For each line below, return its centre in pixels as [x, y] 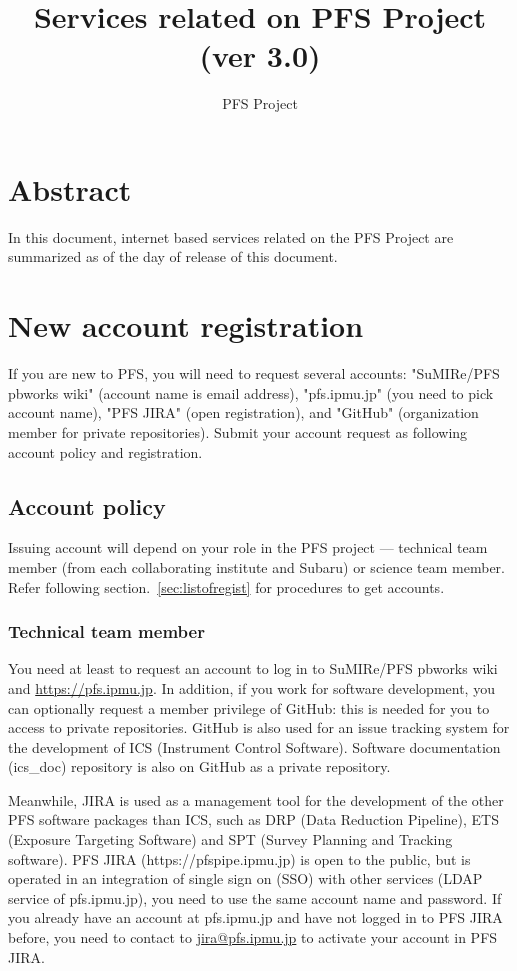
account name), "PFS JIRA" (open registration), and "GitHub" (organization [243, 412]
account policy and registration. [105, 451]
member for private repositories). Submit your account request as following [238, 431]
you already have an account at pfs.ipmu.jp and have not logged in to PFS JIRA [255, 917]
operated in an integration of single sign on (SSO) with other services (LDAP [245, 878]
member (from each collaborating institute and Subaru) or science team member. [256, 566]
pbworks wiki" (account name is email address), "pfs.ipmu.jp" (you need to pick [251, 392]
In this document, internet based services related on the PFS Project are [231, 236]
